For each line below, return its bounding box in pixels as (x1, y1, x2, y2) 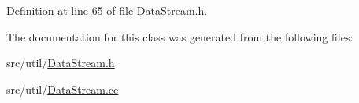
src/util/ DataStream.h (6, 55, 115, 71)
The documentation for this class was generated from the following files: (6, 28, 353, 44)
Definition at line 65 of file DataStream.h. (6, 2, 208, 18)
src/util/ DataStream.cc (6, 80, 119, 97)
